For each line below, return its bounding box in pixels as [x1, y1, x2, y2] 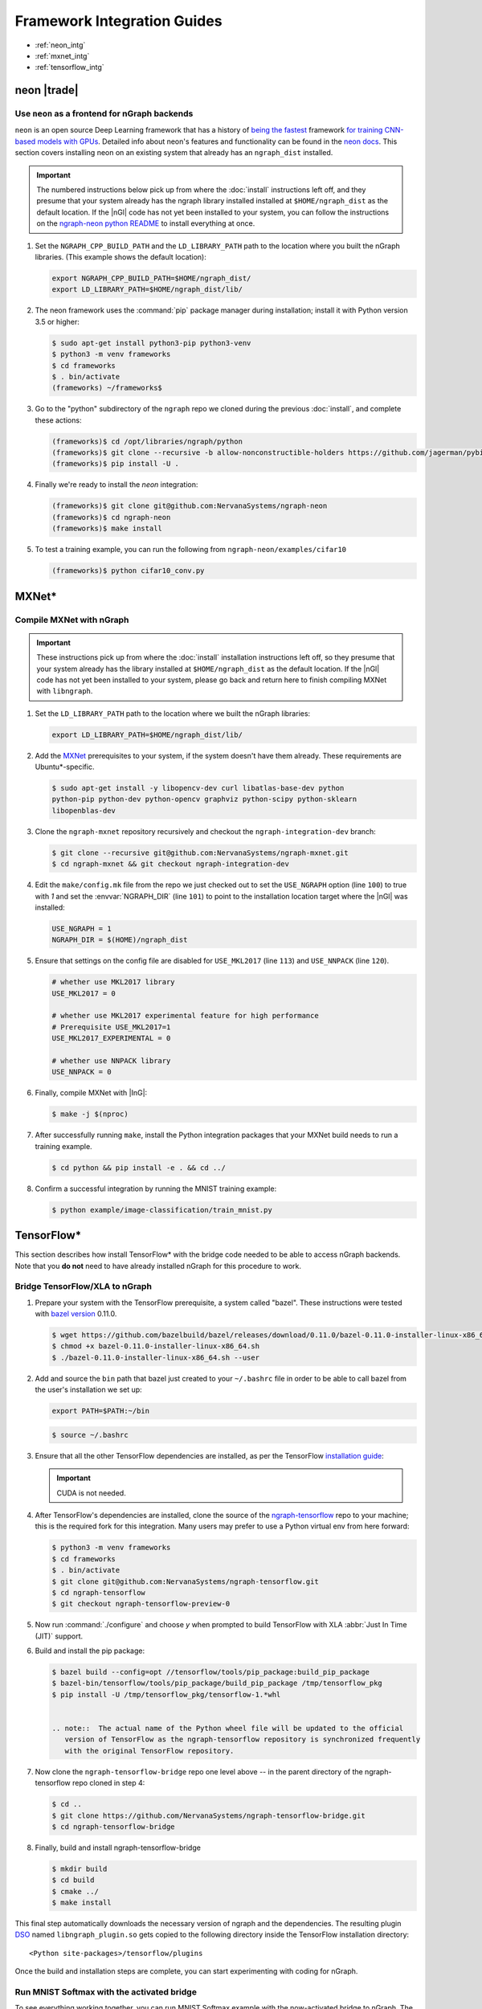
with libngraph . [36, 686, 93, 696]
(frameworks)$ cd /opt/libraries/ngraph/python [51, 436, 243, 446]
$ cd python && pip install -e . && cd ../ [51, 1163, 227, 1172]
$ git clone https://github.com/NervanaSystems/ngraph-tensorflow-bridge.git [51, 1811, 366, 1820]
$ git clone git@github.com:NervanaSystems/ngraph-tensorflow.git [51, 1577, 319, 1586]
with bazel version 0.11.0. [35, 1309, 117, 1319]
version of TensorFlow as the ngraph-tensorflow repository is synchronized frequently [64, 1735, 421, 1744]
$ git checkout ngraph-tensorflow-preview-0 [51, 1599, 231, 1609]
